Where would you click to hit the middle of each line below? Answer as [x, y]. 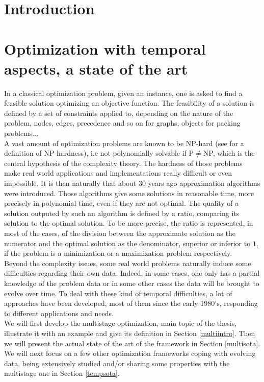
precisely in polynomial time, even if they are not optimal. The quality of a [122, 203]
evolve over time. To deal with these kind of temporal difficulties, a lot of [118, 293]
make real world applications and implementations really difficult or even [118, 173]
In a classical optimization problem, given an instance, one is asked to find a [123, 93]
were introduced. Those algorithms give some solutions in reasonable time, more [129, 193]
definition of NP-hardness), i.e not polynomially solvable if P [99, 153]
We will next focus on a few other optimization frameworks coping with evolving [130, 353]
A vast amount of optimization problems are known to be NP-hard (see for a [124, 143]
